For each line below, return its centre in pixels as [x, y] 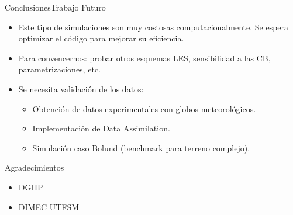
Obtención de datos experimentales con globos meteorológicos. [144, 108]
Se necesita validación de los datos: [81, 89]
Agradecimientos [35, 167]
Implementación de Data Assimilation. [101, 128]
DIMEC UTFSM [49, 207]
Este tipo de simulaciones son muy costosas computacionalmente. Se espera [154, 27]
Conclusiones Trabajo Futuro [55, 7]
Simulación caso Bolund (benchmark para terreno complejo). [141, 148]
